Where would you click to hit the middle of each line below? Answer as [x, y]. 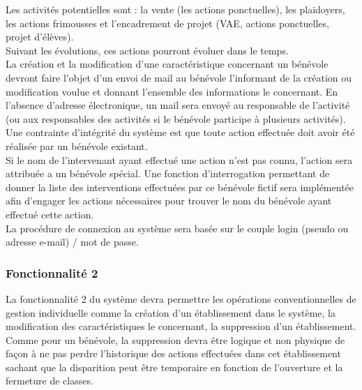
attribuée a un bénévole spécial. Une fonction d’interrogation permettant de [168, 173]
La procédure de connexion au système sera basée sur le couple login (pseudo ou [177, 228]
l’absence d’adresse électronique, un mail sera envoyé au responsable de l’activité [178, 105]
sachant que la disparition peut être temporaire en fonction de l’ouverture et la [174, 367]
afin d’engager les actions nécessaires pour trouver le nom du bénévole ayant [169, 201]
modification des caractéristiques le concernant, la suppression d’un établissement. [181, 326]
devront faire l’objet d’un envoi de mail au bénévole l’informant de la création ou [179, 77]
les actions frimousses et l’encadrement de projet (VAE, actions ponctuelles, [167, 23]
